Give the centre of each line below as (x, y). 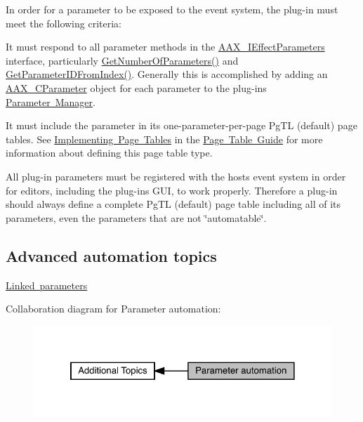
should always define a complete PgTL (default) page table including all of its (173, 204)
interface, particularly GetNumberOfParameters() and (122, 60)
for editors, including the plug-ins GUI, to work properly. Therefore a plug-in (172, 190)
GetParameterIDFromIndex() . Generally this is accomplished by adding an (167, 74)
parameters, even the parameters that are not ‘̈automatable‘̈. (136, 217)
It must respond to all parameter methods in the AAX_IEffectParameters (165, 47)
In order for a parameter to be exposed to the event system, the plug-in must (172, 9)
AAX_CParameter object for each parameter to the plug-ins (136, 87)
